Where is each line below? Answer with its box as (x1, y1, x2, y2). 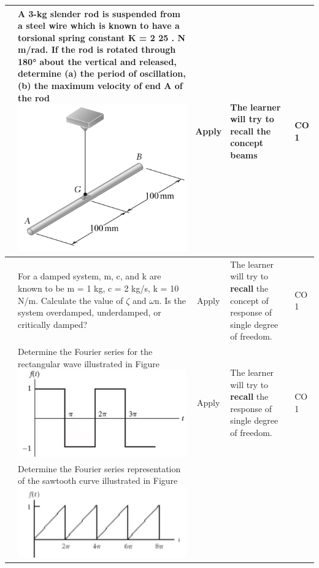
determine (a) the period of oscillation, (18, 67, 186, 80)
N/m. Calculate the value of (18, 294, 123, 306)
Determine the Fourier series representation (18, 462, 181, 475)
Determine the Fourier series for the (18, 345, 153, 358)
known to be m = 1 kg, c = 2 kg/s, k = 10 (18, 281, 179, 294)
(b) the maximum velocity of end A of (18, 79, 183, 92)
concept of (230, 294, 269, 306)
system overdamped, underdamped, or (18, 306, 161, 319)
